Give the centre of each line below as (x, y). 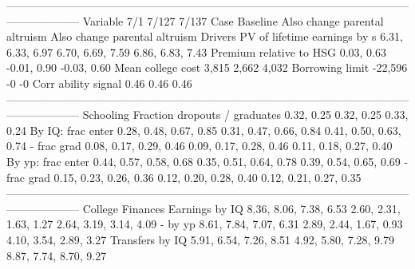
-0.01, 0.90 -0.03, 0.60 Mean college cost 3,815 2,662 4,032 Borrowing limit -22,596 (207, 67)
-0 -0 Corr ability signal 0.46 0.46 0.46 (99, 83)
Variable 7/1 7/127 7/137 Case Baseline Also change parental (233, 20)
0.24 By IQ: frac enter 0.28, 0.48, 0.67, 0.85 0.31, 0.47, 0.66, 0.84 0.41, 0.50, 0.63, (204, 130)
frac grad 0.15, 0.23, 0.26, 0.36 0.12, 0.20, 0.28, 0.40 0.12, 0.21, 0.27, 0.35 (184, 177)
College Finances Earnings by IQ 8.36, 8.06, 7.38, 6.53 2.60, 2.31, (241, 208)
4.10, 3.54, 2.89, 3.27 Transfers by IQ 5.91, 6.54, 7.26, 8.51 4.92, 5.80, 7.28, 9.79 (200, 239)
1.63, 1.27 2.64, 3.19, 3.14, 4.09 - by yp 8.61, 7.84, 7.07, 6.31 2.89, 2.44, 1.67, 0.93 (205, 224)
